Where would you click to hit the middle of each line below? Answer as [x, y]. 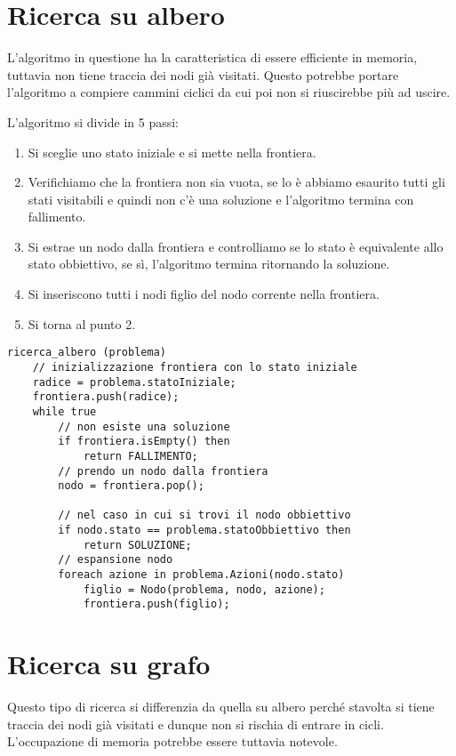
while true [64, 411]
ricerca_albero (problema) [87, 353]
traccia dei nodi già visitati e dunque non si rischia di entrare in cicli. [196, 724]
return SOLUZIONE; [137, 545]
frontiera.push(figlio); [156, 604]
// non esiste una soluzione [144, 426]
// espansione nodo [116, 560]
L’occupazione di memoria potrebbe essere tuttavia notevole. [172, 741]
